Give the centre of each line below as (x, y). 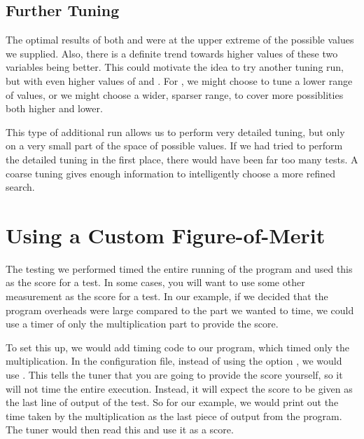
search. (20, 187)
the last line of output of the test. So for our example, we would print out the (172, 402)
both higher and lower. (54, 108)
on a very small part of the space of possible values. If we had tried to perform (174, 146)
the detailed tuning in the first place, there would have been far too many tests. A (182, 159)
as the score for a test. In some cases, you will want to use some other (155, 282)
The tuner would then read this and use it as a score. (120, 430)
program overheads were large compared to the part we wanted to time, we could (180, 310)
